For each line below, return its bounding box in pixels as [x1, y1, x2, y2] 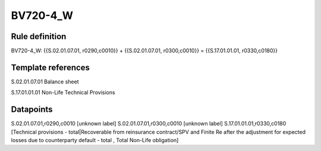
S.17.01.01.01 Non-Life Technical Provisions [11, 89, 115, 96]
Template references [11, 62, 90, 72]
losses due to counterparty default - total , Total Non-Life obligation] [11, 137, 179, 144]
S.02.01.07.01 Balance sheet [11, 78, 79, 85]
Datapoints [11, 104, 53, 115]
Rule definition [11, 31, 67, 41]
